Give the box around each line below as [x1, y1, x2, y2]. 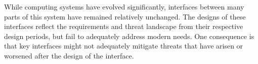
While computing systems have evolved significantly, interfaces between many [4, 1, 244, 11]
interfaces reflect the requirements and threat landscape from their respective [4, 21, 243, 31]
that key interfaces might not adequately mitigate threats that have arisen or [4, 40, 243, 51]
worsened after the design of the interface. [4, 50, 134, 60]
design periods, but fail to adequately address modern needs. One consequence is [4, 30, 254, 41]
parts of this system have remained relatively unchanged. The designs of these [4, 11, 246, 21]
